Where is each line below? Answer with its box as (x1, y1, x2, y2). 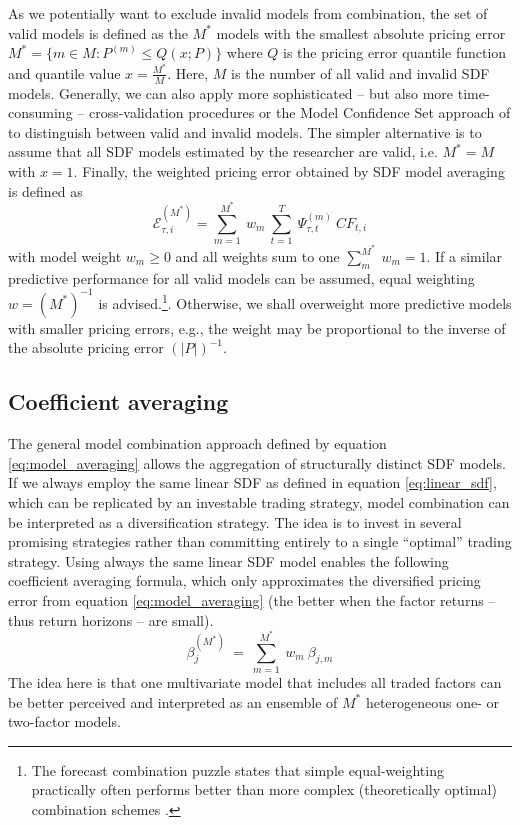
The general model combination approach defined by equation (8, 433, 387, 454)
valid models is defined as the (8, 22, 188, 43)
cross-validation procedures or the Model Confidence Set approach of (88, 102, 511, 123)
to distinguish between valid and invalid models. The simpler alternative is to (8, 121, 482, 142)
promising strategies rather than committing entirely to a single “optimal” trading (8, 531, 512, 552)
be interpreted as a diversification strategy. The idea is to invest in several (8, 511, 462, 532)
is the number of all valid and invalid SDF (231, 62, 490, 83)
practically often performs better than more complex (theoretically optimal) (31, 779, 497, 800)
